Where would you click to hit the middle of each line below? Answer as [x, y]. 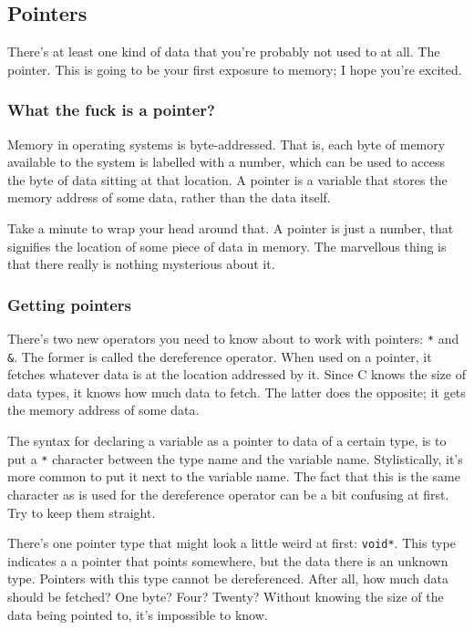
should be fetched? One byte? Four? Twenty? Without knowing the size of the [226, 596]
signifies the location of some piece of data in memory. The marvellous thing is [227, 246]
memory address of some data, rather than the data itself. [169, 197]
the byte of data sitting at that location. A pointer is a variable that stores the [227, 179]
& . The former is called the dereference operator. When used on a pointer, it [220, 356]
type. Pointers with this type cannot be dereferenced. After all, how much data [228, 578]
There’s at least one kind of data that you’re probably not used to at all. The [224, 52]
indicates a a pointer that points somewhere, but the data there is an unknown [228, 560]
